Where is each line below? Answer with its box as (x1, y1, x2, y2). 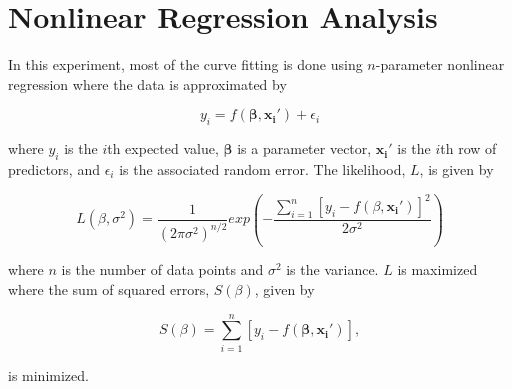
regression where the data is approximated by (8, 73, 287, 94)
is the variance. (286, 259, 379, 280)
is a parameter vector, (237, 138, 372, 159)
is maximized (397, 259, 478, 280)
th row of (440, 138, 497, 159)
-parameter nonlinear (375, 54, 505, 75)
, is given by (419, 158, 494, 179)
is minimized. (8, 364, 89, 385)
